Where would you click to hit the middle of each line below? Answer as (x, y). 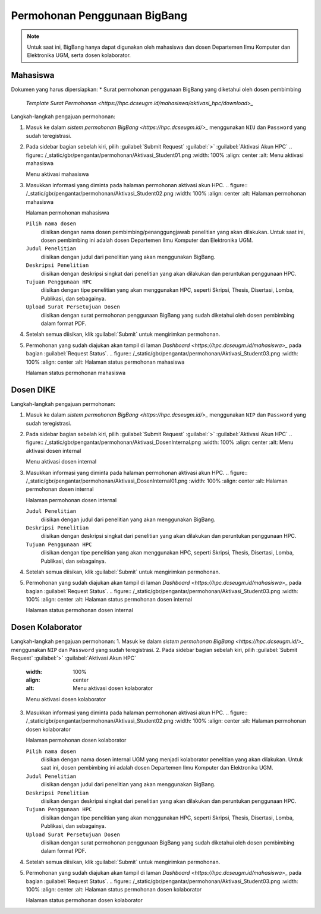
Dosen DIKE (33, 390)
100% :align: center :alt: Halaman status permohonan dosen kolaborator (114, 889)
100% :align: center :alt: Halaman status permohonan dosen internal (109, 600)
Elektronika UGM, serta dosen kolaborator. (79, 55)
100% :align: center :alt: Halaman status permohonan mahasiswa (105, 362)
